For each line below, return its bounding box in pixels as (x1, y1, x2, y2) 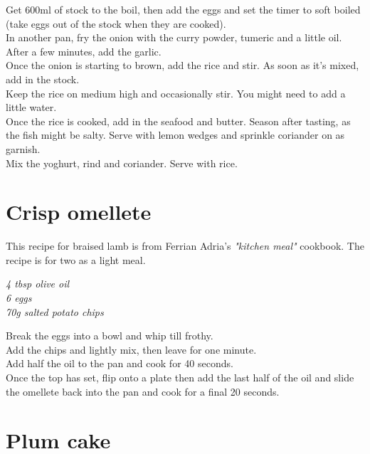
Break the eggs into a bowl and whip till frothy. (6, 328, 213, 343)
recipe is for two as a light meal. (6, 252, 146, 267)
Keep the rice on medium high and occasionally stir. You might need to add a (6, 85, 346, 100)
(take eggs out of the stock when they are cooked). (6, 16, 226, 31)
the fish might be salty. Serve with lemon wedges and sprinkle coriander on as (6, 127, 345, 142)
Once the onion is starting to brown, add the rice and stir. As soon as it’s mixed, (6, 58, 359, 73)
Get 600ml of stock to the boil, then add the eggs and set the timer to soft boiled (6, 2, 361, 16)
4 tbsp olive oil (6, 276, 70, 291)
